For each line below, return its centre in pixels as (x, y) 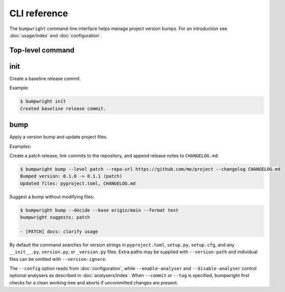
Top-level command (42, 50)
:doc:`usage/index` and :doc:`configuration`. (55, 35)
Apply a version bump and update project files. (59, 137)
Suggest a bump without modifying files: (52, 197)
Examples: (20, 146)
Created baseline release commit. (63, 109)
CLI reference (39, 13)
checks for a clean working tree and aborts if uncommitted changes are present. (94, 282)
